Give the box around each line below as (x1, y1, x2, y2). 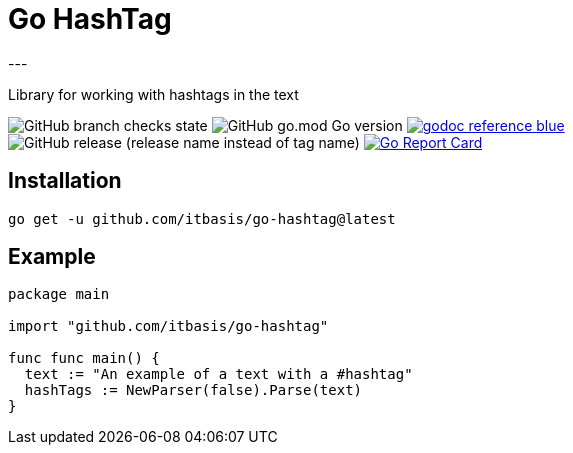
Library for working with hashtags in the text (8, 85, 299, 103)
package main (8, 286, 110, 303)
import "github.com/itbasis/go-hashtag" (8, 318, 329, 335)
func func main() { (8, 350, 160, 367)
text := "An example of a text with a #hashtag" (24, 366, 413, 383)
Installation (8, 168, 122, 194)
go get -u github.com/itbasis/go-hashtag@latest (8, 210, 396, 227)
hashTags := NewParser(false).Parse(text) (24, 382, 363, 399)
